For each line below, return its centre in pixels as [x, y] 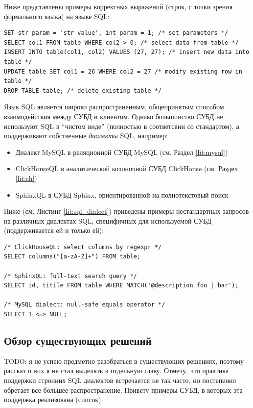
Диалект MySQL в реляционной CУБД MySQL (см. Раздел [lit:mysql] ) [122, 152]
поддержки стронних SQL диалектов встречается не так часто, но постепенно [120, 380]
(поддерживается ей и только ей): [54, 230]
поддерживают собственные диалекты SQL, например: [86, 136]
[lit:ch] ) [26, 178]
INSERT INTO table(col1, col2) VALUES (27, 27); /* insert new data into [127, 52]
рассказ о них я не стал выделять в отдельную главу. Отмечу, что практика [116, 370]
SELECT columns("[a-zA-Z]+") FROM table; [72, 257]
